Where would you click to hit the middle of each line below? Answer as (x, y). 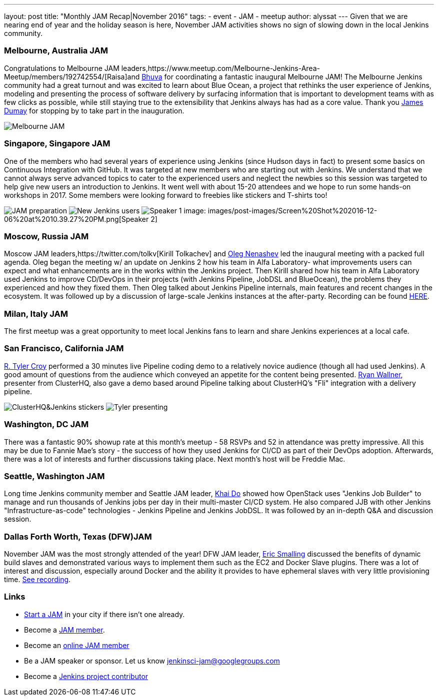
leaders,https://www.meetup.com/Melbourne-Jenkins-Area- (220, 68)
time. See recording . (37, 579)
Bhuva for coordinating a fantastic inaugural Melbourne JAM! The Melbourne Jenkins (282, 76)
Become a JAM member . (64, 630)
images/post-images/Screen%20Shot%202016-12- (292, 210)
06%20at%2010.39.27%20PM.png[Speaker (76, 219)
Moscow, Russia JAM (46, 236)
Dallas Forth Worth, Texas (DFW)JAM (78, 536)
